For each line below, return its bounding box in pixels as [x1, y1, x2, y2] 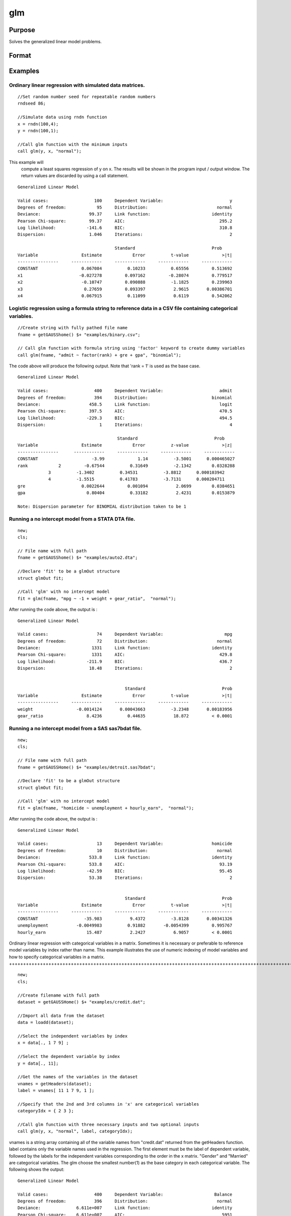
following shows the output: [9, 1166, 65, 1172]
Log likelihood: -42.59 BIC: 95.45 [17, 868, 233, 874]
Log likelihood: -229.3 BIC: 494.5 [17, 415, 233, 421]
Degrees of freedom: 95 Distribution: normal [17, 204, 233, 210]
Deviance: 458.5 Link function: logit [17, 402, 233, 407]
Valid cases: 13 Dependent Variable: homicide [17, 841, 233, 846]
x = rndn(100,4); [17, 121, 59, 126]
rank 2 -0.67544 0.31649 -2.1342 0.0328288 [17, 463, 235, 468]
